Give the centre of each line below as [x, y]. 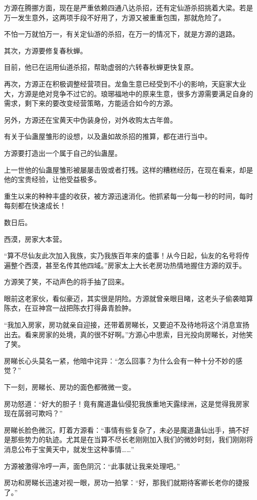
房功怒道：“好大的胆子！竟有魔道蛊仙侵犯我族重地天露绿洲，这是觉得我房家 [127, 403]
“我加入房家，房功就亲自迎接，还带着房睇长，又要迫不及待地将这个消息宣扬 [127, 325]
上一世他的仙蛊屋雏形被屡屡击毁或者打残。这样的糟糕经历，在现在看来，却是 [128, 169]
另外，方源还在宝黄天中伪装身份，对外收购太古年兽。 [90, 119]
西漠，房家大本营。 [35, 239]
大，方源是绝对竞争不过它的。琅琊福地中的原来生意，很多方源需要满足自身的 [128, 93]
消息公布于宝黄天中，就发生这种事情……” [69, 449]
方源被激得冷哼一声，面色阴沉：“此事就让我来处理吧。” [92, 466]
